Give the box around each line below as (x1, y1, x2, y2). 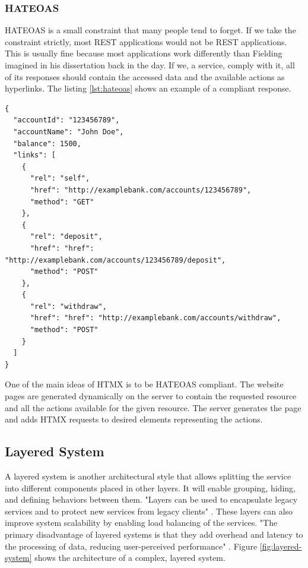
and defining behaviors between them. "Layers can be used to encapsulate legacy (5, 493, 298, 506)
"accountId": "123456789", (13, 116, 120, 125)
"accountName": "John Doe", (13, 127, 124, 136)
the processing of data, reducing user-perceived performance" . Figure (5, 539, 258, 552)
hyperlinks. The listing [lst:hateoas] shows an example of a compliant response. (5, 82, 291, 94)
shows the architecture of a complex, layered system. (34, 551, 226, 564)
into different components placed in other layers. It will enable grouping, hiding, (5, 481, 296, 494)
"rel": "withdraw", (30, 302, 107, 311)
